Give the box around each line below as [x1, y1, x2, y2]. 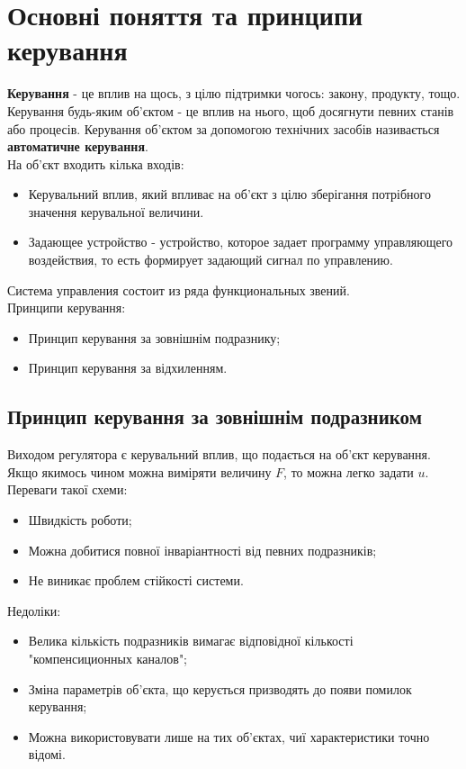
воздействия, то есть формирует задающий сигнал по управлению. [28, 250, 393, 269]
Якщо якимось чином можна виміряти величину [7, 462, 272, 481]
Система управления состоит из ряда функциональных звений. [7, 280, 350, 299]
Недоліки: [7, 601, 61, 620]
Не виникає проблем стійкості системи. [28, 571, 244, 590]
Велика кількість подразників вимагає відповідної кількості [28, 631, 354, 650]
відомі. [28, 745, 66, 764]
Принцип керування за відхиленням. [28, 358, 228, 377]
